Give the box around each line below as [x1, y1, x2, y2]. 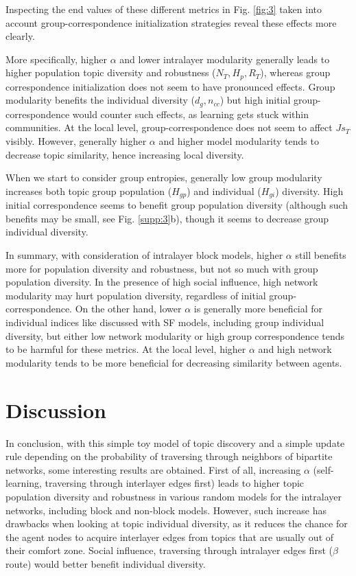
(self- [313, 462, 334, 476]
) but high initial [219, 93, 291, 107]
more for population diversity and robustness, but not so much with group [5, 261, 318, 275]
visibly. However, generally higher [5, 134, 147, 148]
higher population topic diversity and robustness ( [5, 65, 216, 80]
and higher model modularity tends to [158, 134, 319, 148]
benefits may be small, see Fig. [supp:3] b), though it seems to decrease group [5, 211, 329, 225]
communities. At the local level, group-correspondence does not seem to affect [5, 120, 333, 135]
